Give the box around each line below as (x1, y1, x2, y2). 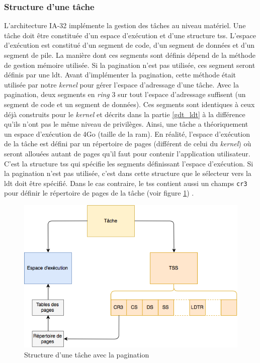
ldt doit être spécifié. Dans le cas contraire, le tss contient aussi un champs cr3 (4, 177, 247, 188)
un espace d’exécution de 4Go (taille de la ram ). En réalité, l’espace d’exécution (4, 128, 250, 139)
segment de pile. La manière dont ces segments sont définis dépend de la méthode (4, 50, 255, 60)
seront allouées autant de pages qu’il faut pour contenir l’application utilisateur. (4, 148, 250, 158)
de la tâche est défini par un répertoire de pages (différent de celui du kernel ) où (4, 138, 251, 149)
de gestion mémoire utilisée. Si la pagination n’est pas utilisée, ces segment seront (4, 59, 255, 70)
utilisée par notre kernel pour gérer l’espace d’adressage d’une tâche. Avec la (4, 79, 239, 89)
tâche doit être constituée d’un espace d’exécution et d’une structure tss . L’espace (4, 30, 256, 40)
